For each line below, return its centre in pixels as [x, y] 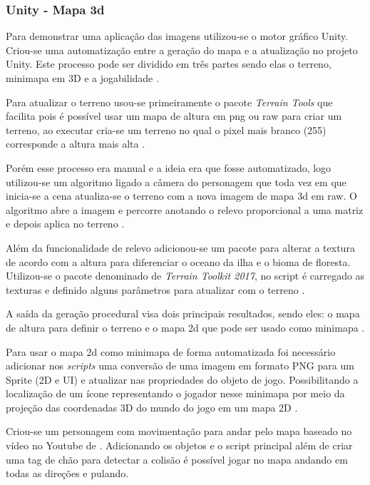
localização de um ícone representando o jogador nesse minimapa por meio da [175, 393]
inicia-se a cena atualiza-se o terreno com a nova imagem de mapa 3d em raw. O [181, 196]
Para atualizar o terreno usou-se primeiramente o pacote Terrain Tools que [169, 102]
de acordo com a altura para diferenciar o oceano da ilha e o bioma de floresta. [178, 261]
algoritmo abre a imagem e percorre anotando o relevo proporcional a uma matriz [185, 209]
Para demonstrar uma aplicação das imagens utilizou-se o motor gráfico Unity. [177, 36]
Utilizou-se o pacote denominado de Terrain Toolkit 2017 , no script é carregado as [185, 276]
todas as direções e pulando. [67, 473]
